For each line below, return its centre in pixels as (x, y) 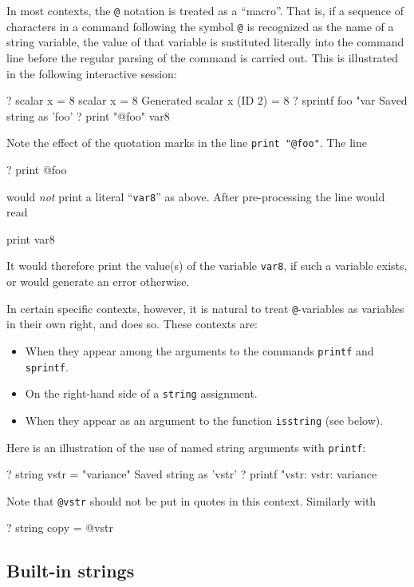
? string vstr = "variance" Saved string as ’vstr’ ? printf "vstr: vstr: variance (192, 474)
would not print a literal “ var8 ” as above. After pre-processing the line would (196, 196)
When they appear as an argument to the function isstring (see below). (204, 420)
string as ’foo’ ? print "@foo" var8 (88, 115)
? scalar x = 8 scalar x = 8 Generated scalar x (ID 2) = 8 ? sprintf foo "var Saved (207, 100)
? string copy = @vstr (60, 528)
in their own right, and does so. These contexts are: (132, 324)
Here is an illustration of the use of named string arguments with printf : (186, 447)
